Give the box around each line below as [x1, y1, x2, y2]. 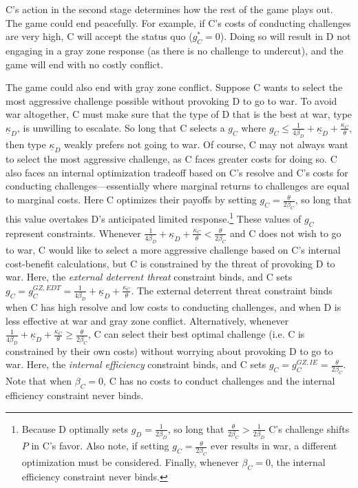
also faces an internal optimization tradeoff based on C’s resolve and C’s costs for [6, 165, 348, 179]
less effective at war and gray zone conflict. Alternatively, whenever [6, 313, 289, 327]
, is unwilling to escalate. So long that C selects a [17, 120, 225, 134]
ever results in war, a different [211, 438, 337, 453]
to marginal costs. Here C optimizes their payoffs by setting [6, 192, 257, 207]
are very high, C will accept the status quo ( [6, 29, 193, 43]
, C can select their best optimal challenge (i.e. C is [87, 327, 305, 341]
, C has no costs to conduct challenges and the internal [103, 374, 335, 388]
